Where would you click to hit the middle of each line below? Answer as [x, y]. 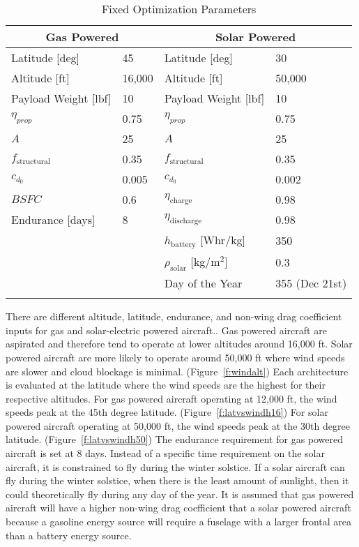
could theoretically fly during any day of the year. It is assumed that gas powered [180, 494]
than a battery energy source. [69, 535]
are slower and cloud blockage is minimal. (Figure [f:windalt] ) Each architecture [177, 371]
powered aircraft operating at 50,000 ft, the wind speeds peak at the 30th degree [178, 425]
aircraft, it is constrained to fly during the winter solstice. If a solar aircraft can [175, 466]
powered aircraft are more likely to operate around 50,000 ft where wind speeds [175, 357]
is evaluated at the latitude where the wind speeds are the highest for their [166, 385]
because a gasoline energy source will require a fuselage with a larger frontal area [179, 522]
